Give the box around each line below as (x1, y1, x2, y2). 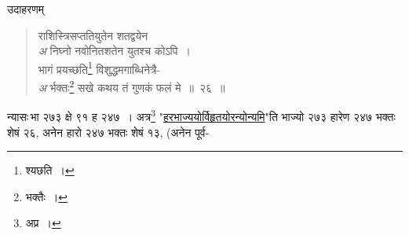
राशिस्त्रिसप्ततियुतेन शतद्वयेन (38, 27, 148, 43)
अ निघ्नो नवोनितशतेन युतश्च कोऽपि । (38, 42, 191, 59)
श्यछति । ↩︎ (25, 162, 75, 178)
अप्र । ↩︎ (25, 215, 61, 231)
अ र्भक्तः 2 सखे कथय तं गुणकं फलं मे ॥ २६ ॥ (38, 77, 225, 95)
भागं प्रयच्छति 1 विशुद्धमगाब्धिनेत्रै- (38, 58, 161, 77)
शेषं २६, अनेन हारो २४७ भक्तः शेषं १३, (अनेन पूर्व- (7, 123, 210, 140)
